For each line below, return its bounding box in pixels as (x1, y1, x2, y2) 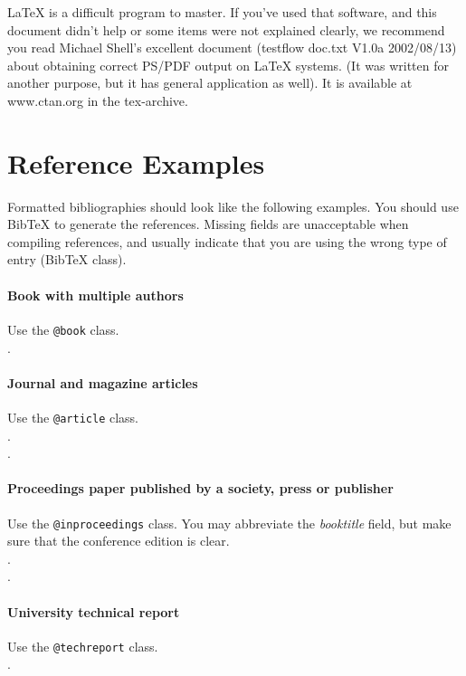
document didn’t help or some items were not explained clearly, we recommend (7, 20, 445, 39)
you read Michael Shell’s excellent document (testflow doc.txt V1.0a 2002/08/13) (7, 38, 457, 57)
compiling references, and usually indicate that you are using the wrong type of (7, 232, 447, 251)
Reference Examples (7, 144, 265, 181)
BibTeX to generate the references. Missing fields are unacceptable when (7, 214, 409, 233)
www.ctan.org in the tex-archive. (7, 90, 188, 109)
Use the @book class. (7, 319, 119, 338)
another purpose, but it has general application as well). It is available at (7, 73, 413, 92)
